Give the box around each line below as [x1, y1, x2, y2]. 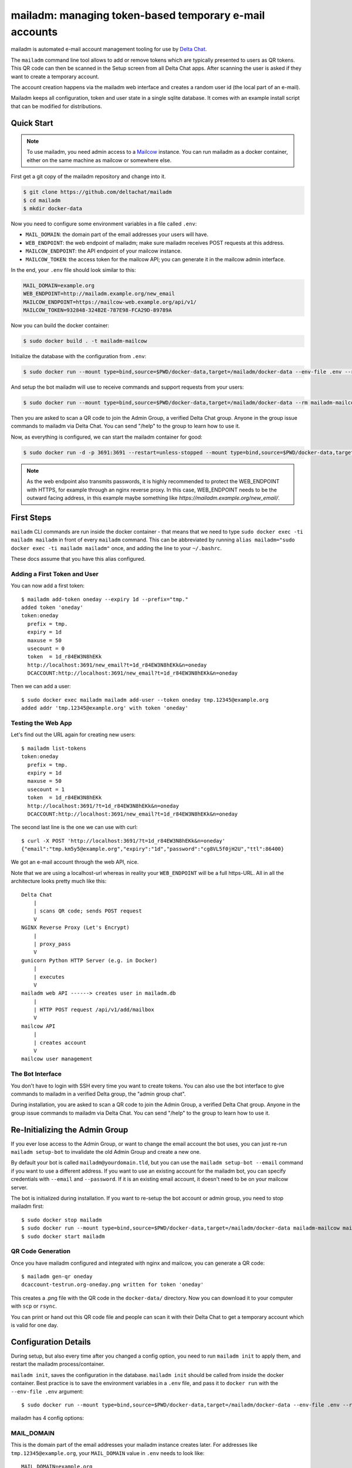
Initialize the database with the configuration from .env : [11, 353, 147, 360]
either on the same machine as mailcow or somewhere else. [26, 156, 172, 164]
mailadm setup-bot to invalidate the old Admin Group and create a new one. [11, 1149, 201, 1156]
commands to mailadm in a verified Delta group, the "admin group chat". [11, 1090, 186, 1097]
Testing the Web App [11, 719, 73, 727]
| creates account [33, 1039, 87, 1046]
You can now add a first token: [11, 582, 85, 590]
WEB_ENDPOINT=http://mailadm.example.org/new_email [23, 291, 175, 297]
